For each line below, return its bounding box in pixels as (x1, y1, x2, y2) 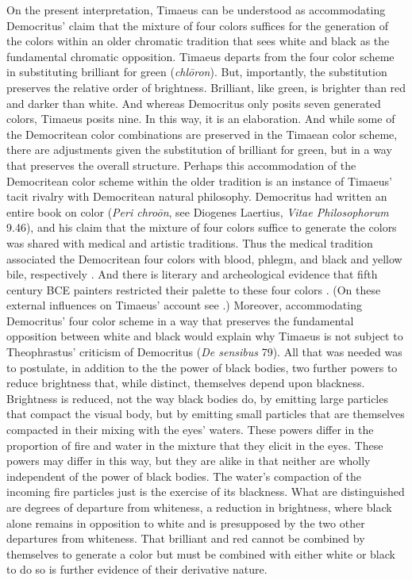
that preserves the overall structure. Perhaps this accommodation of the (6, 156, 356, 173)
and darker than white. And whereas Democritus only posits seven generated (6, 94, 381, 111)
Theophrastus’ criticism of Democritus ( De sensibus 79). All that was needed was (6, 344, 402, 360)
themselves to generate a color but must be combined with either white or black (6, 545, 395, 562)
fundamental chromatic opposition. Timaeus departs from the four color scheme (6, 48, 395, 64)
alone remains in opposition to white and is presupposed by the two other (6, 514, 365, 531)
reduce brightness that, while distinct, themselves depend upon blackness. (6, 375, 365, 391)
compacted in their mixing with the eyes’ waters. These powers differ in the (6, 421, 374, 438)
